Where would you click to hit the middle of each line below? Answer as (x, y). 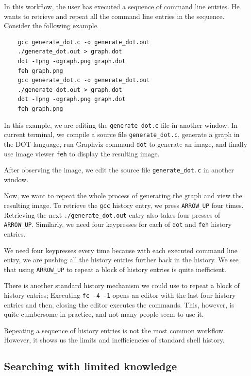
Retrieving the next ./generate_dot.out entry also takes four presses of (112, 214)
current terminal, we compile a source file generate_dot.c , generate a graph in (122, 134)
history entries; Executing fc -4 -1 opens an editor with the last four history (120, 295)
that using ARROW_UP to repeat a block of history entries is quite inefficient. (115, 269)
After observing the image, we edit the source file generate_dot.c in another (119, 170)
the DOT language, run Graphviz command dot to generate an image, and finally (126, 144)
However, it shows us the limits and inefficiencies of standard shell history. (114, 340)
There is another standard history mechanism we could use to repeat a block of (122, 285)
